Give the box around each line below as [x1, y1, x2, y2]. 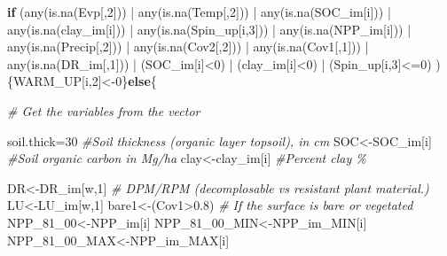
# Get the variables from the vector [7, 101, 200, 120]
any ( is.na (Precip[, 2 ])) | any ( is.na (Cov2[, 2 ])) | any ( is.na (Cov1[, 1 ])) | [7, 37, 369, 56]
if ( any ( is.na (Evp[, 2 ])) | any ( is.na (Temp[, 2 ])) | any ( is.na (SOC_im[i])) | [7, 3, 391, 20]
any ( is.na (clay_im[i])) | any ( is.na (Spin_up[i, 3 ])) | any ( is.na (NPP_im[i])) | [7, 19, 412, 38]
